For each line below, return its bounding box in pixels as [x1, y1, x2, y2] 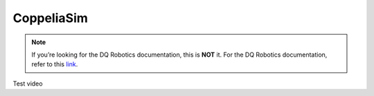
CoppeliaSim [12, 10, 88, 26]
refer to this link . [31, 60, 78, 68]
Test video [12, 79, 43, 88]
